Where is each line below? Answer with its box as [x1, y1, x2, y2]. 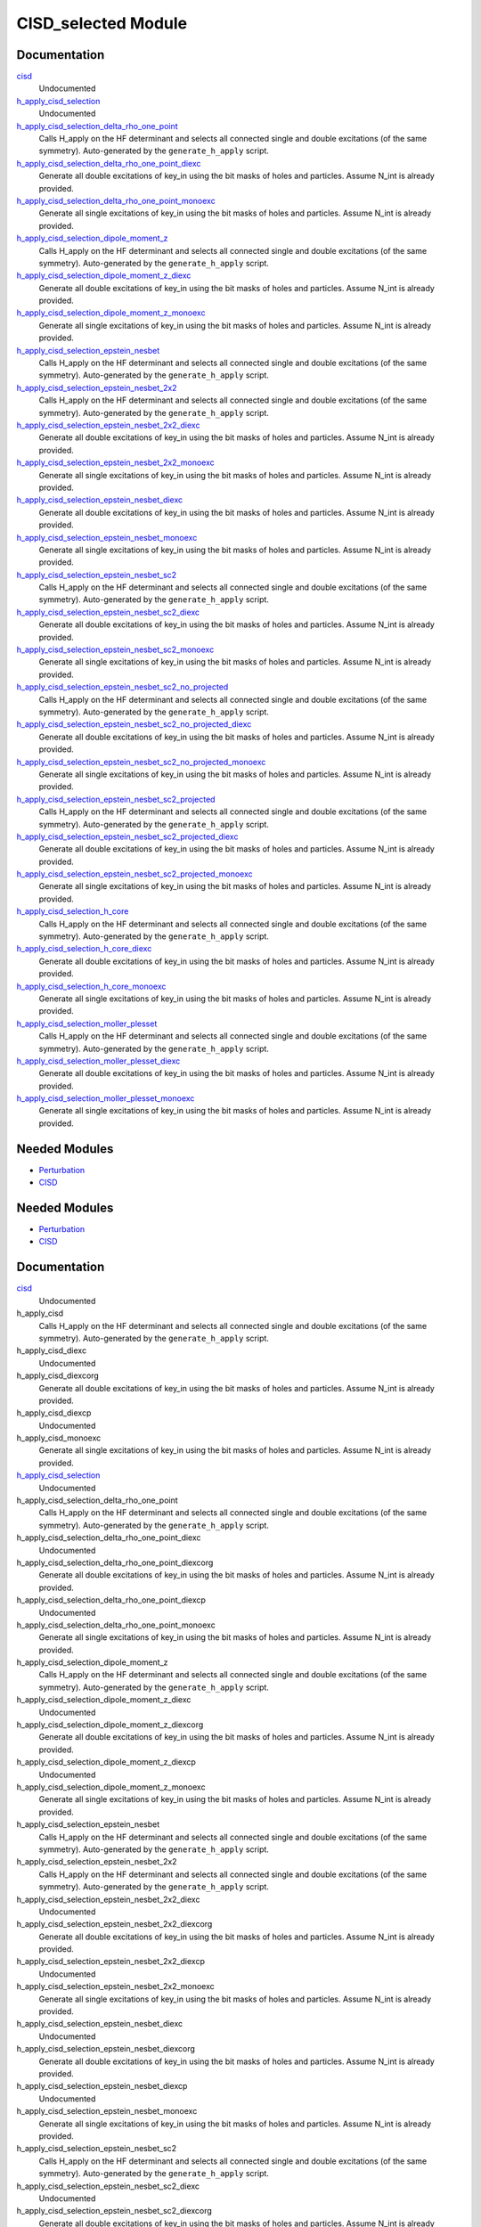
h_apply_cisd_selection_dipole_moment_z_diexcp [16, 1757, 196, 1767]
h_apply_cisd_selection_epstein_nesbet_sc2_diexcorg [16, 2206, 213, 2216]
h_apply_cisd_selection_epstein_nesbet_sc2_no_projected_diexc [16, 719, 252, 730]
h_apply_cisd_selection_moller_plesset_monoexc [16, 1093, 195, 1104]
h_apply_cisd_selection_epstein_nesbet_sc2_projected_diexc [16, 831, 239, 842]
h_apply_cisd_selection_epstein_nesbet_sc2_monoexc [16, 644, 215, 655]
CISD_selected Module [16, 13, 188, 33]
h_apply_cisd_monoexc [16, 1432, 102, 1443]
